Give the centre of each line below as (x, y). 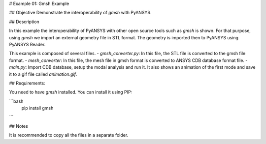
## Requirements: (27, 83)
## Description (24, 22)
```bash (16, 101)
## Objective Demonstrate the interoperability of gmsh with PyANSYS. (81, 13)
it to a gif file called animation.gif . (43, 74)
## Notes (18, 126)
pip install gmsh (37, 108)
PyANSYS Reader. (27, 44)
